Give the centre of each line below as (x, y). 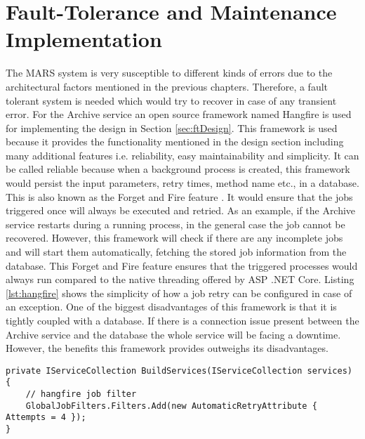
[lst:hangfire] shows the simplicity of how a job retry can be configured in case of (179, 293)
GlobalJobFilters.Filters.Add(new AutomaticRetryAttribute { (171, 406)
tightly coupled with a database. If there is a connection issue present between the (182, 320)
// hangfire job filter (81, 394)
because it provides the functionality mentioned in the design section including (175, 142)
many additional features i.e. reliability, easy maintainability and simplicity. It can (182, 155)
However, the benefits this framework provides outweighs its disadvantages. (167, 348)
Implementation (84, 39)
